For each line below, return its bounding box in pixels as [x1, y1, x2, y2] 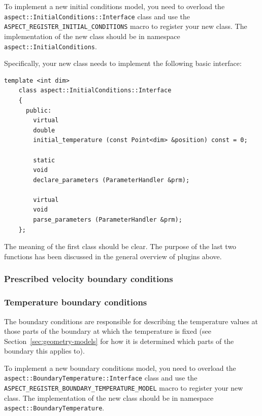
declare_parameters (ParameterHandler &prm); [33, 176, 190, 184]
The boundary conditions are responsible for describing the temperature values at [4, 316, 258, 326]
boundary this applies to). [4, 345, 85, 356]
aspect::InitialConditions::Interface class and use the [4, 11, 190, 21]
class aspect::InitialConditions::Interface [18, 87, 172, 94]
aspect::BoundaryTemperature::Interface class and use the [4, 372, 198, 383]
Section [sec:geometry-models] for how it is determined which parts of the [4, 335, 234, 346]
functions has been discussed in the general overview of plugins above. [4, 251, 222, 261]
